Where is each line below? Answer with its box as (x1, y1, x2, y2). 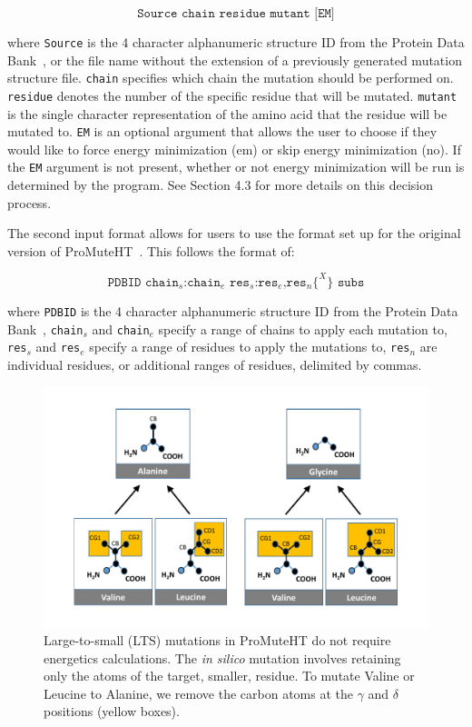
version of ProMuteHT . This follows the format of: (7, 241, 295, 260)
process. (7, 193, 52, 212)
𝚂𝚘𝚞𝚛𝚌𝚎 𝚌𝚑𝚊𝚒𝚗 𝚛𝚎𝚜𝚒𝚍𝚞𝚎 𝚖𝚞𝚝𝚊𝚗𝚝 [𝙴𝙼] (137, 7, 335, 20)
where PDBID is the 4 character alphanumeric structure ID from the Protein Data (7, 301, 458, 320)
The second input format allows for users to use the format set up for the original (7, 224, 461, 243)
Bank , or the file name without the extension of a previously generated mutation (7, 50, 462, 69)
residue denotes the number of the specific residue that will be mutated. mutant (7, 85, 457, 105)
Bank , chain (7, 319, 84, 338)
